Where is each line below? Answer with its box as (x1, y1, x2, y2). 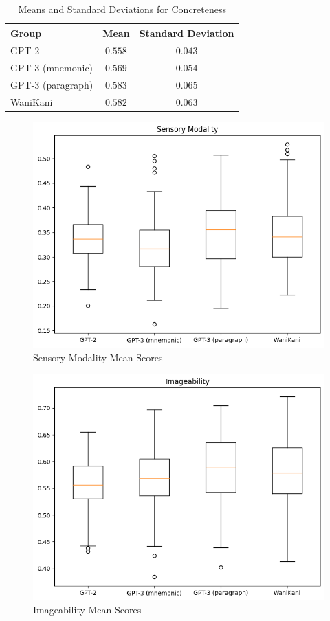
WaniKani (10, 94, 53, 109)
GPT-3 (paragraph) (10, 78, 93, 92)
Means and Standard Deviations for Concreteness (18, 2, 226, 16)
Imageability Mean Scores (33, 602, 142, 617)
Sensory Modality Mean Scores (33, 350, 163, 364)
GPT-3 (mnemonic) (10, 60, 93, 75)
